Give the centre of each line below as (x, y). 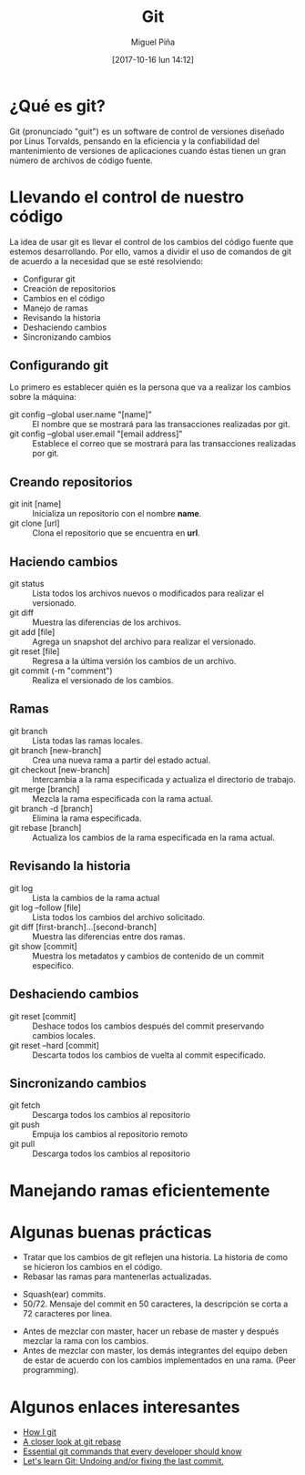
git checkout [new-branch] (60, 769)
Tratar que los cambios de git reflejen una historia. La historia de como (155, 1257)
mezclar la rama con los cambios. (86, 1341)
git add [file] (32, 632)
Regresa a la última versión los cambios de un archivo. (134, 661)
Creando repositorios (71, 481)
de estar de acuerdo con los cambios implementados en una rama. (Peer (159, 1360)
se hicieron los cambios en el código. (92, 1267)
